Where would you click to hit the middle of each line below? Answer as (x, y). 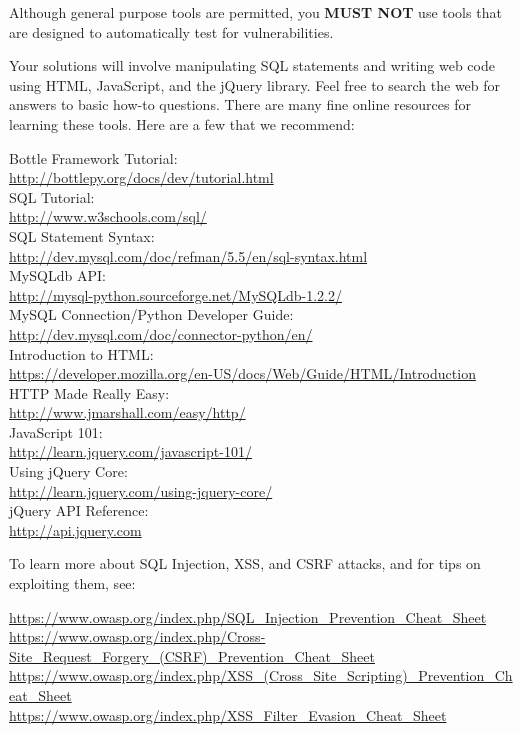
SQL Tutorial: (52, 196)
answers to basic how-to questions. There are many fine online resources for (240, 104)
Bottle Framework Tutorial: (93, 157)
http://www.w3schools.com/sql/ (108, 216)
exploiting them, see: (72, 583)
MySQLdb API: (57, 275)
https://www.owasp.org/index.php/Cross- (137, 636)
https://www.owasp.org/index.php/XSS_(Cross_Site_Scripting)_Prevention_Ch (261, 675)
